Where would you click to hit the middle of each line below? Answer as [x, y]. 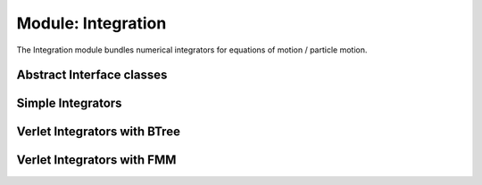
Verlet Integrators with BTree [98, 132]
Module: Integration [91, 23]
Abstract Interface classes [92, 75]
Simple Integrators [69, 104]
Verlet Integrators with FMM [96, 160]
